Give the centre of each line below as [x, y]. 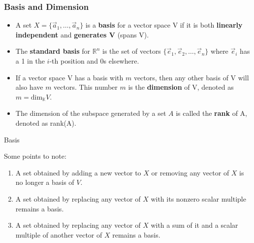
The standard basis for [53, 51]
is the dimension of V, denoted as [181, 87]
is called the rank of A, [211, 113]
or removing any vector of [190, 172]
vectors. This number [86, 87]
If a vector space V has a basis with [69, 77]
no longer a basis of [45, 182]
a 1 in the [30, 61]
